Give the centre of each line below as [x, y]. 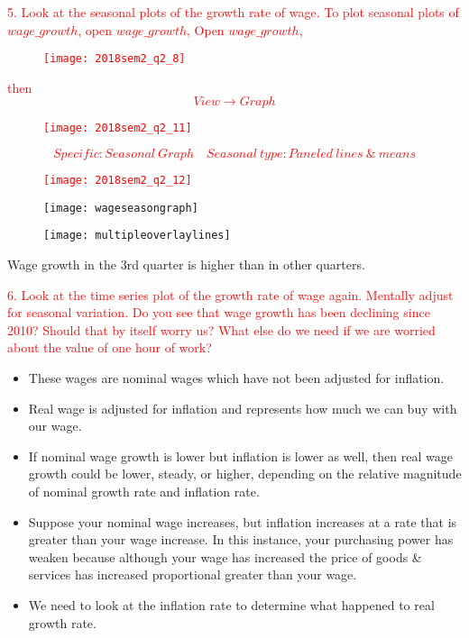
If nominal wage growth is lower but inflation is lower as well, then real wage [240, 456]
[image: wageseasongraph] [121, 208]
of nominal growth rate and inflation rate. [144, 491]
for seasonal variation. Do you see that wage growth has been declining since [219, 312]
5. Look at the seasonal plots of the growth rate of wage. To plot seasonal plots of [233, 12]
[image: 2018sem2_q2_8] [115, 59]
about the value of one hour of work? [110, 347]
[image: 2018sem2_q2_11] [118, 128]
